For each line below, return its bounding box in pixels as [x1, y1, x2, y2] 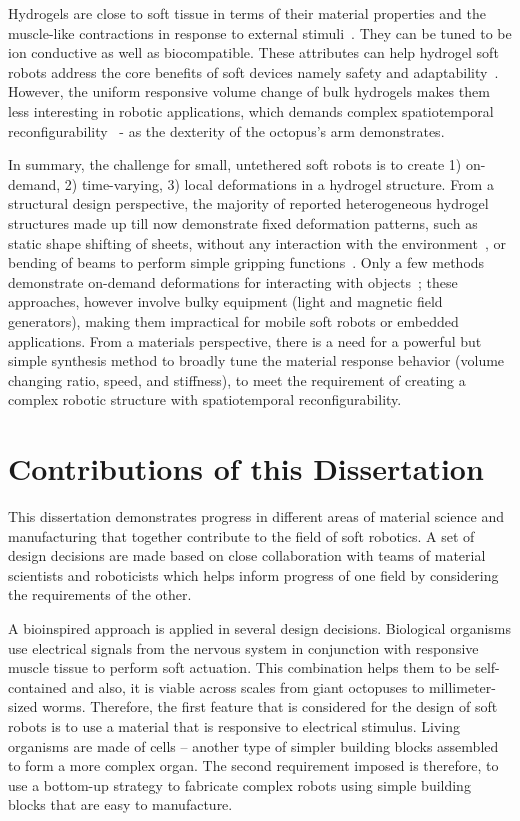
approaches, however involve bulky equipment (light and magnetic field [8, 291, 443, 312]
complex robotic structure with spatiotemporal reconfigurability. [8, 389, 402, 410]
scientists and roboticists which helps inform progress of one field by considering [8, 564, 499, 585]
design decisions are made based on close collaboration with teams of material [8, 545, 486, 566]
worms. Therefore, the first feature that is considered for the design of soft [42, 696, 498, 717]
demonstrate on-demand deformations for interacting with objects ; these [8, 271, 458, 292]
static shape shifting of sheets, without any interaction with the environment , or [8, 232, 506, 253]
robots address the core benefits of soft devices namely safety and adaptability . [8, 61, 499, 82]
